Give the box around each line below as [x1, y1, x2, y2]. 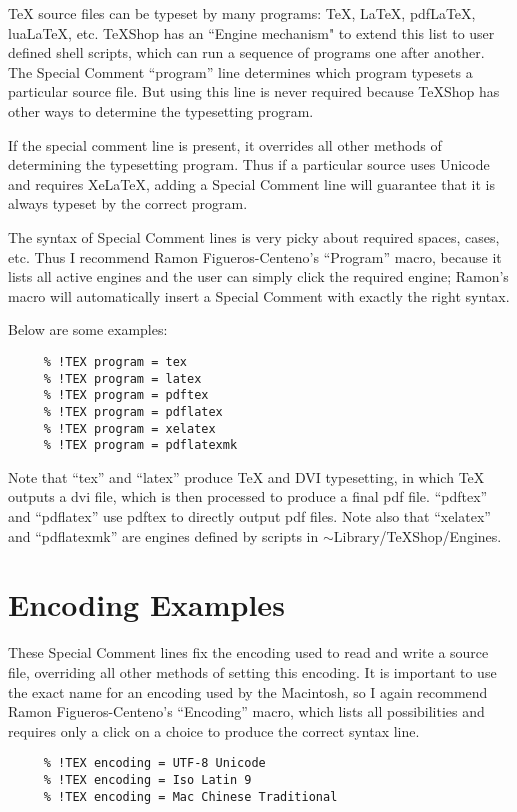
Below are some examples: [8, 319, 168, 340]
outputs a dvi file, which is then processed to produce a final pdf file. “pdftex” [8, 486, 488, 507]
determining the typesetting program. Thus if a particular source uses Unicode [8, 154, 490, 175]
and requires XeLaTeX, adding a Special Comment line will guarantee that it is [8, 173, 495, 194]
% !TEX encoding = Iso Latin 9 [43, 772, 252, 787]
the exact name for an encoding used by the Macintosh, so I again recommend [8, 681, 488, 702]
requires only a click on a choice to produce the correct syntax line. [8, 720, 420, 741]
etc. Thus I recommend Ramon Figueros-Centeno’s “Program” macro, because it [8, 246, 502, 267]
